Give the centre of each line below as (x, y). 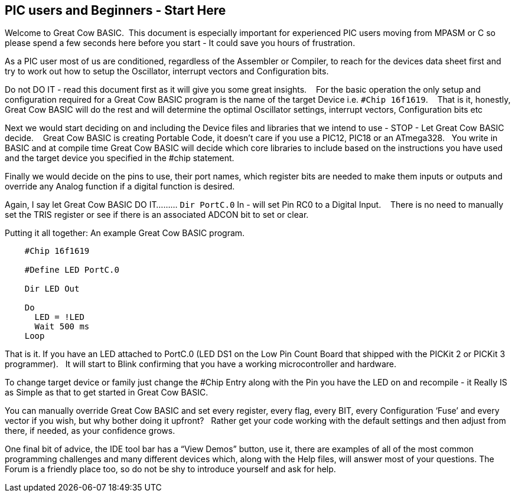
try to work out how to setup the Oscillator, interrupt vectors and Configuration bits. (167, 71)
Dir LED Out (52, 289)
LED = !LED (59, 317)
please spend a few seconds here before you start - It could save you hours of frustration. (180, 43)
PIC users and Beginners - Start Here (115, 10)
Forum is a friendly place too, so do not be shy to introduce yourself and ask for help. (170, 469)
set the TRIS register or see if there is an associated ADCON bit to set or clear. (157, 215)
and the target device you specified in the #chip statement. (120, 158)
